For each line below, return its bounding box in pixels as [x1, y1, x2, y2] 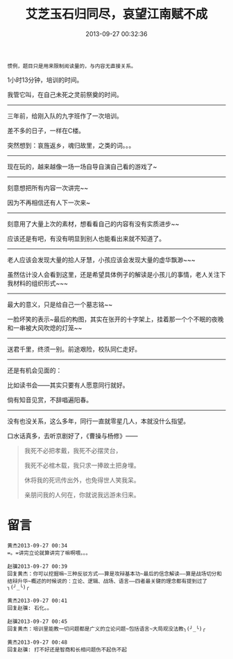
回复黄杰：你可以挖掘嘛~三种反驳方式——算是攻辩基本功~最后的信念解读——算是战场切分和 [7, 570, 222, 577]
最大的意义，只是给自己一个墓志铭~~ [7, 300, 113, 309]
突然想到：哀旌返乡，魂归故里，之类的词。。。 [7, 141, 135, 149]
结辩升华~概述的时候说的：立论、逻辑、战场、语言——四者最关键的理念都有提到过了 [7, 577, 208, 585]
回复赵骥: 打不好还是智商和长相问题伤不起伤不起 [7, 646, 127, 653]
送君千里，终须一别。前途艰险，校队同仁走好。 [7, 345, 141, 353]
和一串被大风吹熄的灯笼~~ [7, 323, 83, 332]
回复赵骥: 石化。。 [7, 604, 53, 611]
